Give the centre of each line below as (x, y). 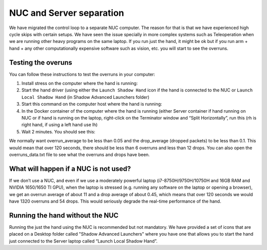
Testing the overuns (41, 62)
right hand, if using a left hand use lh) (60, 125)
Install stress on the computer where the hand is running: (80, 83)
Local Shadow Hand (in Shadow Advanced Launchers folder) (86, 97)
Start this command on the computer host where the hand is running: (92, 104)
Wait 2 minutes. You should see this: (59, 131)
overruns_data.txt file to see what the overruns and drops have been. (80, 154)
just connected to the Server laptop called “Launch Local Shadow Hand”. (83, 241)
